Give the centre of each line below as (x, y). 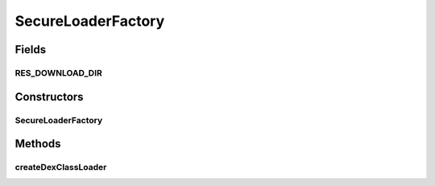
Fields (31, 50)
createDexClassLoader (61, 167)
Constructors (49, 97)
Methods (38, 144)
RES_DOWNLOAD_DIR (58, 72)
